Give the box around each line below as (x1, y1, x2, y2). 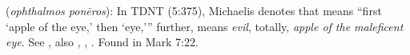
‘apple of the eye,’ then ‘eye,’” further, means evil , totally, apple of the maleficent (6, 18, 404, 34)
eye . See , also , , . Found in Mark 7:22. (6, 33, 199, 50)
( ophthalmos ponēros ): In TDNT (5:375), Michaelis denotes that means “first (6, 2, 382, 18)
